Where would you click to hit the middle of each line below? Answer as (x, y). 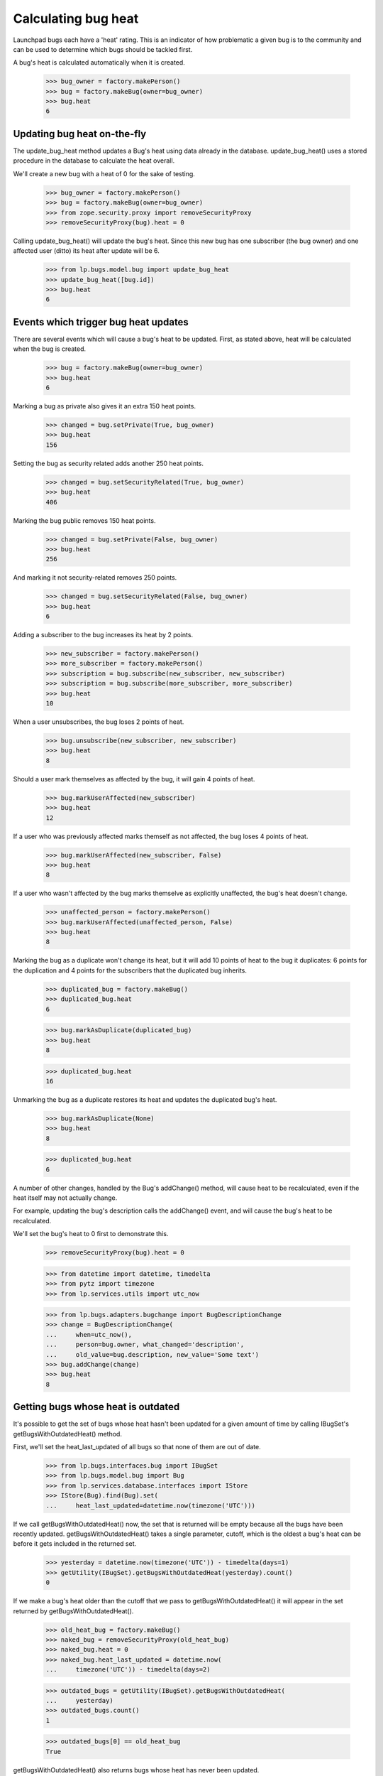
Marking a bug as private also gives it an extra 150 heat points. (105, 406)
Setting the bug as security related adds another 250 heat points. (109, 463)
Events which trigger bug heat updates (101, 322)
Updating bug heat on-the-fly (80, 134)
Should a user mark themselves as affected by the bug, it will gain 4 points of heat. (134, 779)
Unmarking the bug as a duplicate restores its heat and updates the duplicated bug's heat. (145, 1099)
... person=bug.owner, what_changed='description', (145, 1345)
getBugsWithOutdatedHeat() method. (67, 1434)
